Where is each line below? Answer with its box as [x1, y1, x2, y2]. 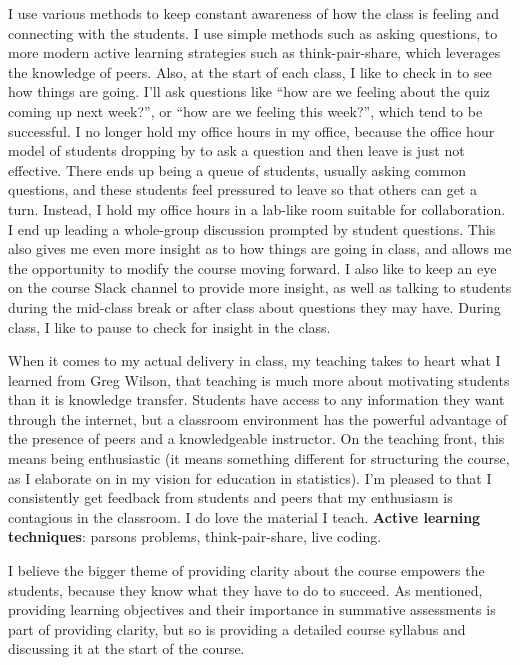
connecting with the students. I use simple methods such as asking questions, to [8, 22, 498, 43]
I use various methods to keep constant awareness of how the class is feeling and [8, 3, 500, 23]
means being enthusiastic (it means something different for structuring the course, [8, 448, 510, 469]
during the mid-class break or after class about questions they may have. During [8, 296, 501, 317]
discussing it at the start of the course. [8, 638, 245, 659]
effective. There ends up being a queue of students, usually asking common [8, 159, 467, 180]
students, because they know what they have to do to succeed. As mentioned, [8, 579, 483, 600]
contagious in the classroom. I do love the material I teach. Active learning [8, 506, 481, 527]
